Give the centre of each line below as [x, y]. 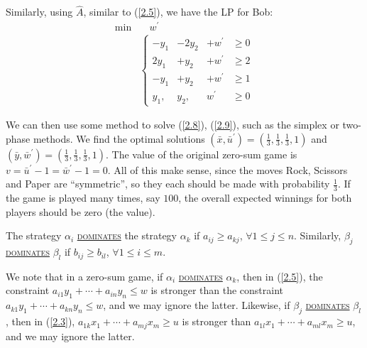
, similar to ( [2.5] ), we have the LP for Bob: [178, 12]
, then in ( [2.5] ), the [280, 276]
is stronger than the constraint [217, 290]
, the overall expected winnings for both [265, 198]
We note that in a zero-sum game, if [84, 276]
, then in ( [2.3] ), [40, 321]
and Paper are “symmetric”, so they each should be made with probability [168, 184]
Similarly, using [39, 12]
